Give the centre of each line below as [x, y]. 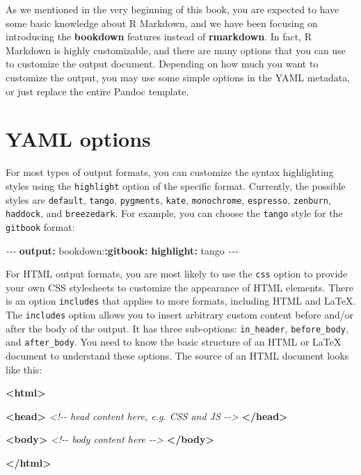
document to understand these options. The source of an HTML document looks [177, 355]
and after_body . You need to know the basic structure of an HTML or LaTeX [174, 342]
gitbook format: [40, 226]
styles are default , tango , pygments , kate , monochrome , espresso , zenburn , [168, 199]
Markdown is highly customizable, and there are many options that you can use [176, 50]
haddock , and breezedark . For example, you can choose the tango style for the [174, 213]
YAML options [78, 139]
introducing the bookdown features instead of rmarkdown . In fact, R [159, 37]
